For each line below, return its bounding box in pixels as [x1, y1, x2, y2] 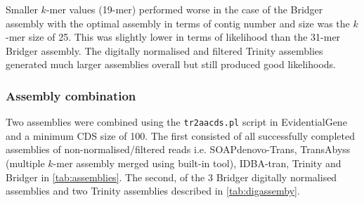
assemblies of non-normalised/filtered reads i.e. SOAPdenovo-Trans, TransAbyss [6, 142, 351, 157]
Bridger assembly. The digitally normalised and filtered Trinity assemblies [6, 43, 323, 58]
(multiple [6, 156, 45, 171]
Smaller [6, 2, 38, 16]
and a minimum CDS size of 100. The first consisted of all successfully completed [6, 128, 355, 143]
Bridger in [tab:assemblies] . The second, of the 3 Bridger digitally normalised [6, 169, 337, 184]
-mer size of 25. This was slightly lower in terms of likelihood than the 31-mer [6, 30, 341, 44]
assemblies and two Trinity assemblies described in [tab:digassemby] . [6, 183, 300, 198]
